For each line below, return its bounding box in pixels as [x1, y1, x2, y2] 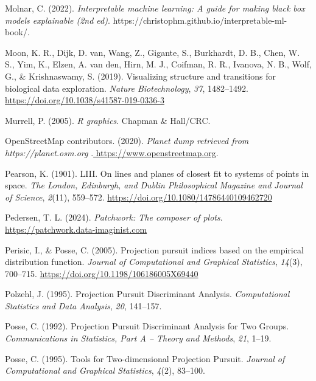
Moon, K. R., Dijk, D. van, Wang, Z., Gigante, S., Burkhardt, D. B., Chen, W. [5, 46, 300, 58]
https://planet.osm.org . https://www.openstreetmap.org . [5, 146, 219, 159]
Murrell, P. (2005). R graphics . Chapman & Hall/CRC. [5, 114, 211, 126]
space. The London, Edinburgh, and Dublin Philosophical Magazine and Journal [5, 179, 303, 191]
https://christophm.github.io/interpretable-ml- [113, 13, 287, 26]
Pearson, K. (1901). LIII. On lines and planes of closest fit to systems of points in [5, 166, 309, 179]
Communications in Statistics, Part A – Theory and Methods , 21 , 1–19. [5, 332, 272, 345]
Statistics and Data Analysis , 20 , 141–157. [5, 299, 162, 312]
